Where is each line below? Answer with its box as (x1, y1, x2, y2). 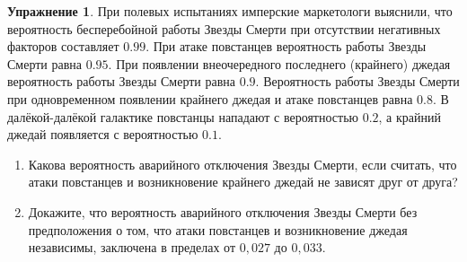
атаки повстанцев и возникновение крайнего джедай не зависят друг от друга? (28, 172, 458, 191)
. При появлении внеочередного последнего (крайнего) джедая (108, 54, 451, 73)
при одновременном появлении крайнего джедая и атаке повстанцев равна (7, 89, 413, 108)
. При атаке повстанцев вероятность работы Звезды (145, 37, 427, 56)
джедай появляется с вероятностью (7, 125, 198, 144)
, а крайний (378, 107, 441, 126)
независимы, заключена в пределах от (28, 238, 236, 257)
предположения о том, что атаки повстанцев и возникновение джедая (28, 220, 408, 239)
